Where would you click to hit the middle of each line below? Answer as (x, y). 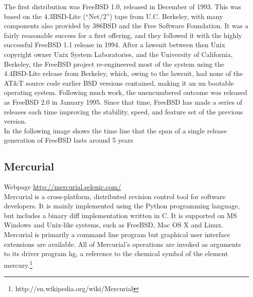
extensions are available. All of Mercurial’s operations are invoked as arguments (123, 244)
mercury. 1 (18, 264)
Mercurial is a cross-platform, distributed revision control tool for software (115, 196)
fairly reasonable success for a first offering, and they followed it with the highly (123, 35)
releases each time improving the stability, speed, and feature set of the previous (124, 111)
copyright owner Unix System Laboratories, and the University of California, (118, 54)
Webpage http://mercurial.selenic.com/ (63, 187)
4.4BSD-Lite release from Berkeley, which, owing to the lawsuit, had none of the (124, 73)
